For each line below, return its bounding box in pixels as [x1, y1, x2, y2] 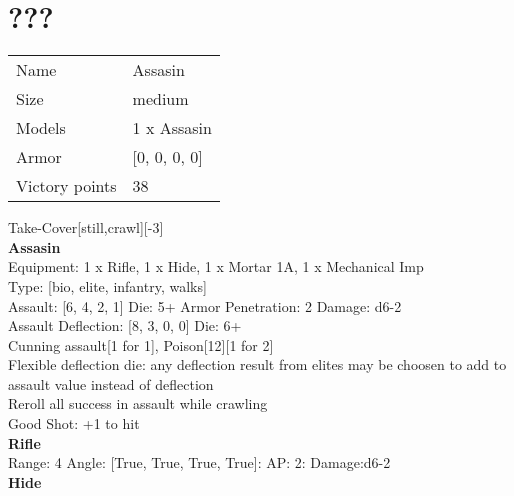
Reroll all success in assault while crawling [8, 393, 268, 414]
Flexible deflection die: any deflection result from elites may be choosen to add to [8, 354, 507, 375]
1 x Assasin [132, 116, 212, 140]
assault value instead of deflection [8, 373, 214, 394]
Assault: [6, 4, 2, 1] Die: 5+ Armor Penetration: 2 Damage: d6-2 [8, 295, 402, 316]
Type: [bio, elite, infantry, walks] [8, 275, 207, 296]
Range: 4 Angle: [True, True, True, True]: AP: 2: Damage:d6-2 [8, 452, 391, 473]
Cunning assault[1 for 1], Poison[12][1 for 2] [8, 334, 274, 355]
